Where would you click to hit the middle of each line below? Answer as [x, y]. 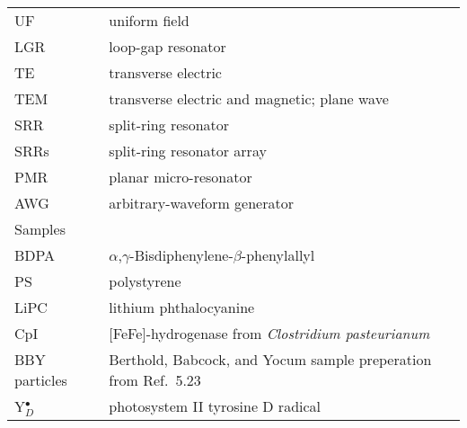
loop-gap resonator [167, 46]
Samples [40, 229]
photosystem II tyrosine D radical [215, 406]
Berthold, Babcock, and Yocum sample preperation [270, 359]
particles [41, 380]
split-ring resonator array [188, 151]
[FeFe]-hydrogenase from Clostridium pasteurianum [269, 333]
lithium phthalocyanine [182, 307]
